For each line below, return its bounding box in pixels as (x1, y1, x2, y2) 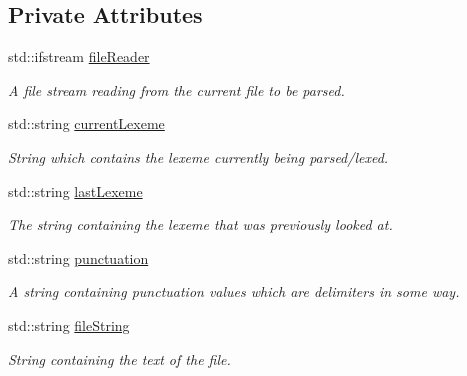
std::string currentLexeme (8, 113, 165, 134)
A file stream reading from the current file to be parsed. (8, 79, 345, 100)
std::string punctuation (8, 247, 149, 268)
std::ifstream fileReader (8, 46, 150, 67)
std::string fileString (8, 314, 130, 335)
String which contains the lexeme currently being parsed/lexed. (8, 146, 389, 167)
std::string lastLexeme (8, 180, 143, 201)
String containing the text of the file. (8, 348, 231, 369)
